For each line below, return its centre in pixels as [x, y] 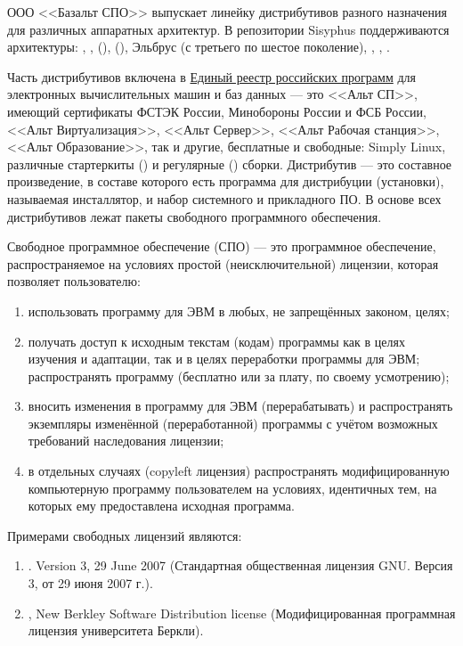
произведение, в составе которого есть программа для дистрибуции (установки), [226, 181]
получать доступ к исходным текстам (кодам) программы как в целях [216, 341]
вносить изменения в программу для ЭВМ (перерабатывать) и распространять [240, 406]
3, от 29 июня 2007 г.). [90, 583]
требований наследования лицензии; [126, 441]
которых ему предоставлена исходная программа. [161, 506]
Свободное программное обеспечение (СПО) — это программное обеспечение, [222, 246]
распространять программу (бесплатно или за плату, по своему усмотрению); [239, 376]
